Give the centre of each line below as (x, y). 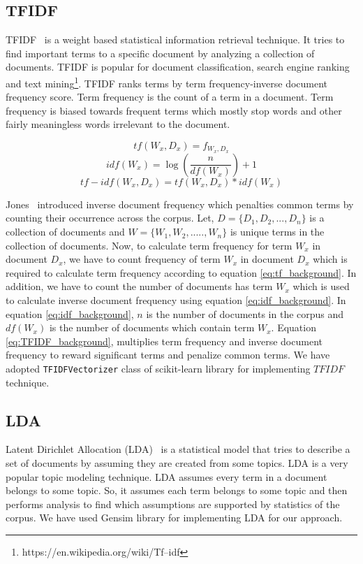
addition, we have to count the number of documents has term (139, 286)
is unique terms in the (277, 232)
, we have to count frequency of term (142, 259)
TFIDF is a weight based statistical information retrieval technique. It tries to (175, 39)
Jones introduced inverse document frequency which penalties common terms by (180, 204)
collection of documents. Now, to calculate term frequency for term (149, 245)
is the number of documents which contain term (152, 327)
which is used (321, 286)
